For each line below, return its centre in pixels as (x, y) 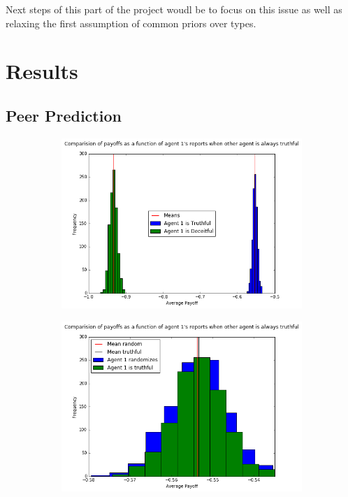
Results (42, 71)
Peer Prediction (64, 115)
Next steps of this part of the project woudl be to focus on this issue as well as (174, 9)
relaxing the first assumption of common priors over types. (131, 23)
